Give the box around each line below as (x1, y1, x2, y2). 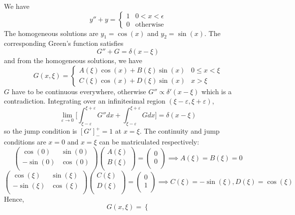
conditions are (4, 136, 46, 146)
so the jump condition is (4, 126, 77, 136)
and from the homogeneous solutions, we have (4, 55, 142, 65)
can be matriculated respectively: (99, 136, 199, 146)
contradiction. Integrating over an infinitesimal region (4, 96, 165, 106)
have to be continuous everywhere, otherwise (11, 86, 146, 96)
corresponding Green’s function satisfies (4, 38, 124, 48)
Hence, (4, 193, 24, 204)
